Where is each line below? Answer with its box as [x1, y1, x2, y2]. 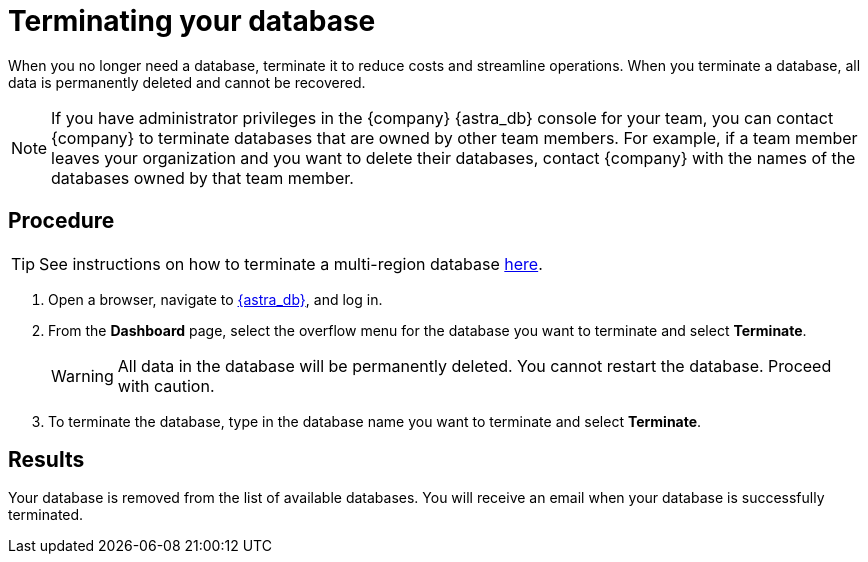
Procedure [8, 208, 115, 234]
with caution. [117, 375, 215, 396]
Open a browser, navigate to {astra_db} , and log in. [48, 290, 383, 308]
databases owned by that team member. [51, 167, 354, 188]
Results [8, 447, 85, 473]
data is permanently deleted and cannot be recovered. [8, 73, 366, 91]
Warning [51, 365, 114, 386]
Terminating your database [8, 4, 376, 38]
